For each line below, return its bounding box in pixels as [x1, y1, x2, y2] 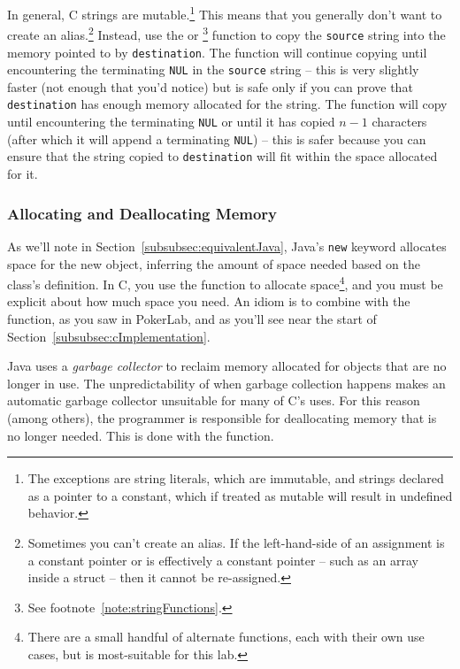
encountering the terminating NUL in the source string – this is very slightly [7, 60, 419, 79]
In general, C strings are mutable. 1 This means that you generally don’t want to [7, 3, 442, 23]
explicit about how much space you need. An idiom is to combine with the [7, 292, 410, 311]
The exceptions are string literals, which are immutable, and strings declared [27, 469, 444, 488]
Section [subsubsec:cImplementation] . [7, 327, 211, 345]
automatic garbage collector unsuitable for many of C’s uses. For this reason [7, 391, 420, 410]
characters [372, 112, 427, 131]
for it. [7, 165, 38, 183]
